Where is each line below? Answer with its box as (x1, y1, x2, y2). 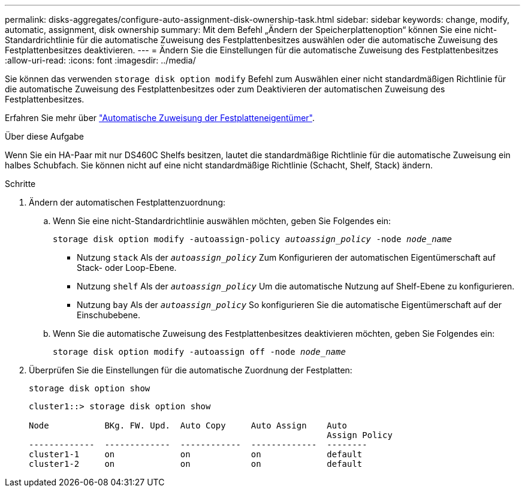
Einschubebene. (77, 310, 140, 320)
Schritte (5, 179, 36, 189)
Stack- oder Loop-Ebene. (77, 262, 177, 273)
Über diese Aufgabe (5, 131, 84, 141)
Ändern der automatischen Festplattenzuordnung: (29, 197, 225, 207)
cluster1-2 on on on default (29, 459, 363, 469)
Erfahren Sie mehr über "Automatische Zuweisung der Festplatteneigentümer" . (5, 113, 315, 123)
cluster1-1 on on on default (29, 449, 363, 459)
